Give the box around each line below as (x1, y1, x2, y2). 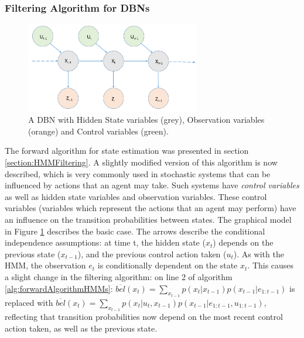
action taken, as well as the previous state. (5, 322, 158, 334)
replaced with (5, 296, 53, 308)
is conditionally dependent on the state (97, 259, 238, 271)
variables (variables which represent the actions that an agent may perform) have (5, 202, 296, 214)
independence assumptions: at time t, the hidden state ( (5, 236, 206, 249)
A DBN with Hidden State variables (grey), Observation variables (28, 113, 265, 126)
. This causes (247, 259, 294, 271)
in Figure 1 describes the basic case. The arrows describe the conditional (5, 225, 265, 237)
